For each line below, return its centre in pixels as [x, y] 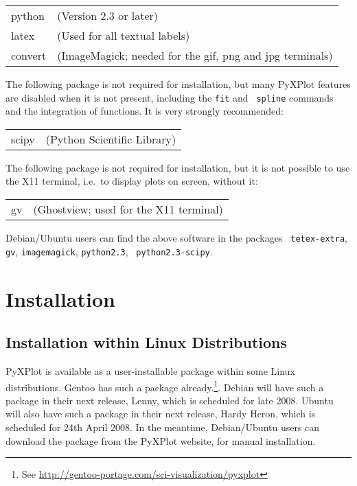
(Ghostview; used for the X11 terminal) [128, 209]
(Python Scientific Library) [111, 139]
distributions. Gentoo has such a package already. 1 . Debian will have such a [165, 386]
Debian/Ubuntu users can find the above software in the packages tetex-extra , [176, 238]
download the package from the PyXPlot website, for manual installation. [161, 440]
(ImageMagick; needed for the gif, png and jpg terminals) [195, 55]
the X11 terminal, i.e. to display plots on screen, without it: [132, 181]
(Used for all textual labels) [124, 35]
